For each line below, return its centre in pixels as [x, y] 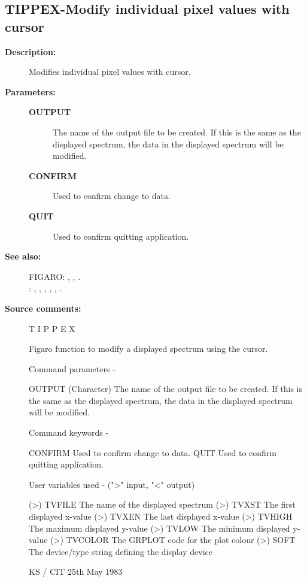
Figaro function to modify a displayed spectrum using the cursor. [148, 349]
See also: [23, 256]
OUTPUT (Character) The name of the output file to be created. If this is [166, 389]
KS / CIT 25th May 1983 [76, 572]
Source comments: [43, 308]
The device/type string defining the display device [121, 551]
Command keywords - [69, 432]
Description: [31, 51]
